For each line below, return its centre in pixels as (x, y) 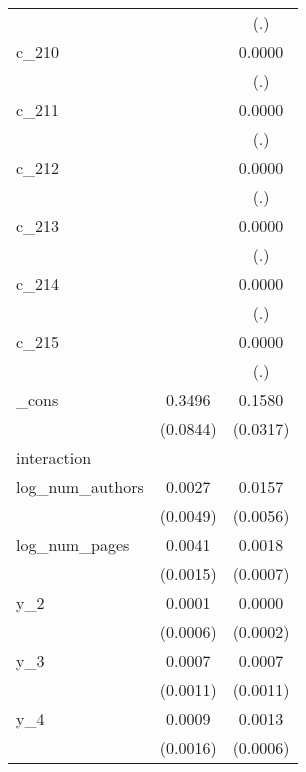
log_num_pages (73, 544)
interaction (54, 457)
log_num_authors (80, 486)
